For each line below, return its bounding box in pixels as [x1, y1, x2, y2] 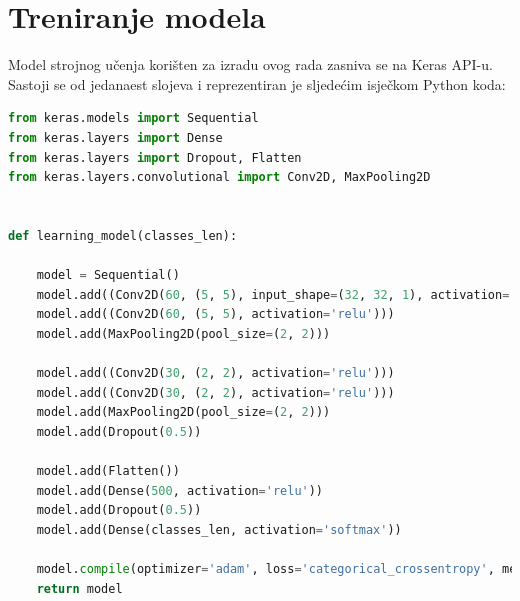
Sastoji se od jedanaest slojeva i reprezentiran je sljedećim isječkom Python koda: [8, 73, 506, 94]
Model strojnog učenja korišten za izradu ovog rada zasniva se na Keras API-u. [8, 54, 493, 75]
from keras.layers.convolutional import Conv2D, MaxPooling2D [8, 170, 431, 185]
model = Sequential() [36, 268, 180, 283]
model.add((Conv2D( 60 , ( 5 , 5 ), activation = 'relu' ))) [36, 307, 395, 322]
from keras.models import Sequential [8, 111, 259, 126]
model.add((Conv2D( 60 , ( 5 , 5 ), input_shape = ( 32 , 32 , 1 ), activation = [36, 287, 510, 302]
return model [36, 581, 123, 596]
